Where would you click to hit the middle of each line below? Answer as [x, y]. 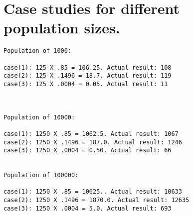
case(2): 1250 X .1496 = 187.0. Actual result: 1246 [93, 142]
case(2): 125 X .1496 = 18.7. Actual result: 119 [88, 76]
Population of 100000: [41, 175]
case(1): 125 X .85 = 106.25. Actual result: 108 [88, 67]
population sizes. [62, 28]
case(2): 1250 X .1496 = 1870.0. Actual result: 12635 [96, 200]
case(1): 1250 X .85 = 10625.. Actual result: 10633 [93, 192]
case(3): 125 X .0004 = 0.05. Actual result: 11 [86, 84]
